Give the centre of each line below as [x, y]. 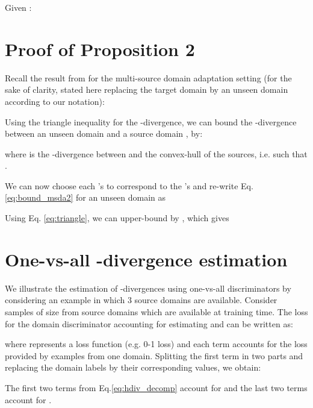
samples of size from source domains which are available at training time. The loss [156, 311]
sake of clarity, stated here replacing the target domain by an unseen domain [147, 89]
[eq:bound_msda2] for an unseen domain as [85, 197]
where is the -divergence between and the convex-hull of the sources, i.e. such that [156, 153]
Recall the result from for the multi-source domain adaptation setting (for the [148, 77]
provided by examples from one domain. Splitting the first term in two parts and [154, 355]
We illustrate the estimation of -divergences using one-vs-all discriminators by [148, 288]
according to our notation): [55, 101]
